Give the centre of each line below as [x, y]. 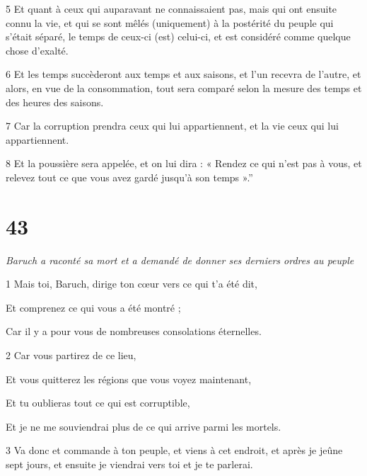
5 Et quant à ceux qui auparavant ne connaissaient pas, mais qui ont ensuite [171, 8]
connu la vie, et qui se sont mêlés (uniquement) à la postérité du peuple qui [170, 22]
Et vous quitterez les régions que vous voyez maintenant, [129, 379]
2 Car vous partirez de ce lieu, [71, 355]
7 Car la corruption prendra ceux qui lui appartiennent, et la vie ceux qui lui [172, 126]
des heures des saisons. [55, 102]
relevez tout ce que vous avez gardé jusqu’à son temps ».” [129, 177]
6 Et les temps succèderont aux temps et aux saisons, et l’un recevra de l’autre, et [183, 74]
